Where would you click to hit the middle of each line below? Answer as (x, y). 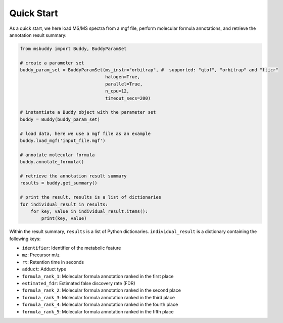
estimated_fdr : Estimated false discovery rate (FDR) (79, 284)
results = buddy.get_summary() (59, 183)
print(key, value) (64, 218)
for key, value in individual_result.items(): (89, 211)
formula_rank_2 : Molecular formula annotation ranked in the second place (102, 290)
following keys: (25, 239)
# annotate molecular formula (57, 155)
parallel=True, (124, 84)
